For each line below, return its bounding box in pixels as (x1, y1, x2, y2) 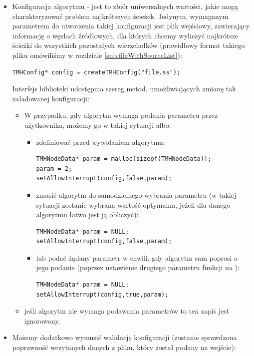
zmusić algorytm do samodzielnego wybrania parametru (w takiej (36, 189, 237, 200)
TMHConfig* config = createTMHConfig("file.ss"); (12, 68, 181, 76)
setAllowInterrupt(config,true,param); (36, 291, 169, 298)
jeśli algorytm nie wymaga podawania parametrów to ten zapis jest (24, 306, 230, 316)
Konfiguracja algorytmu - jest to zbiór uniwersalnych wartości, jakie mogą (12, 1, 239, 11)
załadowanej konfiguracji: (12, 93, 89, 103)
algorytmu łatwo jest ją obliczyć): (36, 209, 139, 220)
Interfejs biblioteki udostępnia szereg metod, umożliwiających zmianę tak (12, 83, 236, 94)
